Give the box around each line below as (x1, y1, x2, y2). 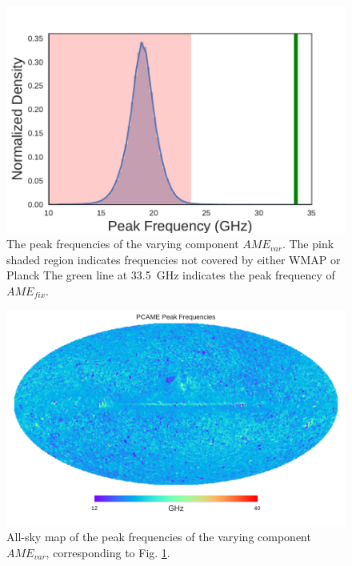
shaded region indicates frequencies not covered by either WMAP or (6, 251, 341, 267)
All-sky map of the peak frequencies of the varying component (6, 528, 311, 545)
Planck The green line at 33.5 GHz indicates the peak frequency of (6, 267, 335, 283)
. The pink (282, 235, 334, 252)
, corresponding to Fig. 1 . (46, 544, 170, 560)
